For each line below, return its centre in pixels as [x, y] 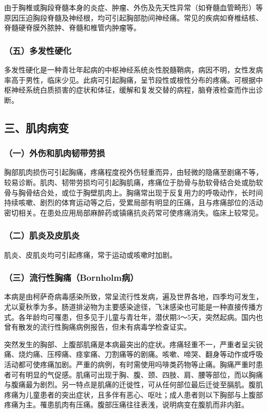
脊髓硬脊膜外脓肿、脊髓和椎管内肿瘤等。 [72, 28]
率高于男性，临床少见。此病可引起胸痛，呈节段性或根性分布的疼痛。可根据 [130, 79]
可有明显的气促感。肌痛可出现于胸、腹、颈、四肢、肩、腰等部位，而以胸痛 [137, 374]
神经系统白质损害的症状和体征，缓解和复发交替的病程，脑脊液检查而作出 [133, 90]
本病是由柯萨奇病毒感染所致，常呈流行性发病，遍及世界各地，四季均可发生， [133, 297]
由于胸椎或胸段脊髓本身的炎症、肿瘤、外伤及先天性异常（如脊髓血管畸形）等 [133, 7]
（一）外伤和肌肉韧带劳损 [55, 153]
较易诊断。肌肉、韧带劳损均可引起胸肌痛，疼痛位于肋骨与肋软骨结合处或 [126, 182]
